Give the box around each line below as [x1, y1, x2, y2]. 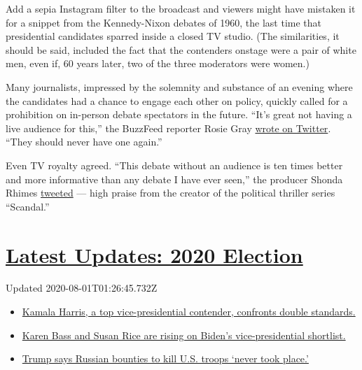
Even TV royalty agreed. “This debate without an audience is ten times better [6, 157, 343, 172]
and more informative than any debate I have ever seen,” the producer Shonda [6, 171, 343, 186]
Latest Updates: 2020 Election [6, 240, 303, 269]
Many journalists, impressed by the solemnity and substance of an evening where [6, 79, 353, 94]
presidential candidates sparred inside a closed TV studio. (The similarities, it [6, 29, 340, 43]
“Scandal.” [6, 199, 50, 213]
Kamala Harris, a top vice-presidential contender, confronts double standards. [22, 304, 356, 319]
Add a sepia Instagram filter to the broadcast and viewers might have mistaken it [6, 1, 356, 15]
